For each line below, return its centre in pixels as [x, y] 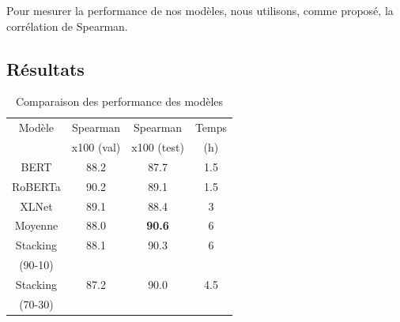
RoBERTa [36, 186]
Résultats [45, 68]
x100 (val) [96, 147]
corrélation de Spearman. [67, 26]
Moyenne [36, 225]
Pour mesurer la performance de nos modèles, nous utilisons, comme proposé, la [200, 10]
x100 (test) [158, 147]
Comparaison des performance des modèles [119, 101]
